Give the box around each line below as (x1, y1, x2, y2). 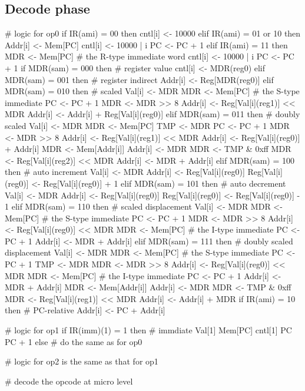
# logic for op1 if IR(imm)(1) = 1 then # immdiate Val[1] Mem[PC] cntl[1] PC (5, 324, 292, 336)
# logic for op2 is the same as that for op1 (5, 355, 158, 367)
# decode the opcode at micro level (5, 375, 133, 387)
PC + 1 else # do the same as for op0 (5, 335, 142, 347)
